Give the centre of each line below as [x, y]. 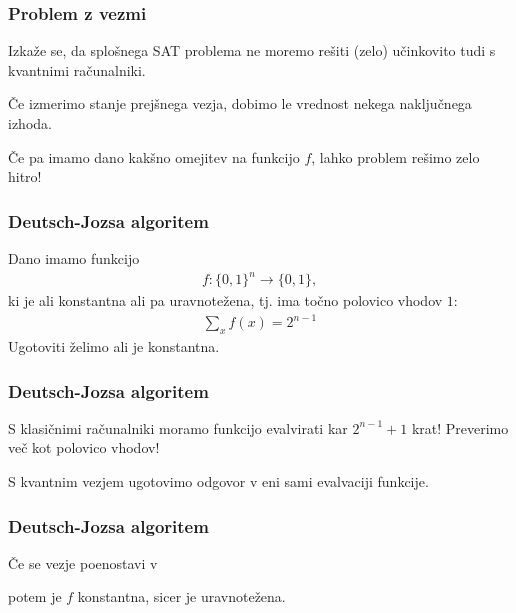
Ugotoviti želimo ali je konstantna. [114, 346]
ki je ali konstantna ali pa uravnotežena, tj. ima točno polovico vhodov [225, 300]
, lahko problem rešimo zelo [395, 156]
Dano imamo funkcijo [74, 258]
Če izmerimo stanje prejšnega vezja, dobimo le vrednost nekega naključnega [240, 103]
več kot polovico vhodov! [84, 447]
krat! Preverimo [460, 427]
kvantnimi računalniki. [77, 69]
